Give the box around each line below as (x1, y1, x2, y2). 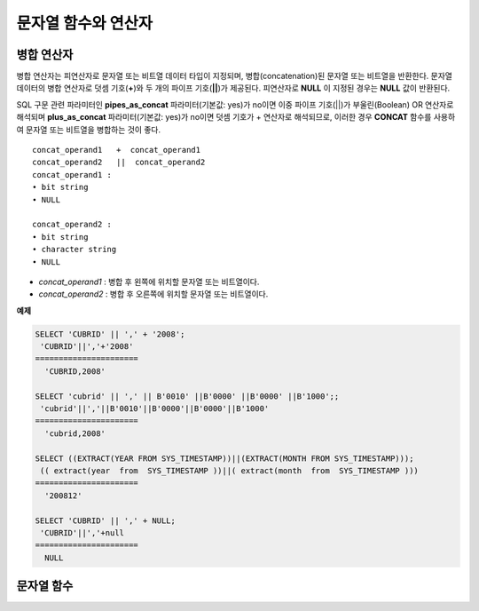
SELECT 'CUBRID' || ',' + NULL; (35, 515, 177, 526)
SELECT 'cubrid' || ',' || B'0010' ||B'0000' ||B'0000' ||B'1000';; (35, 391, 340, 401)
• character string (32, 244, 117, 255)
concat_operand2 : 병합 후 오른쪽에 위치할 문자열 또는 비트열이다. (38, 289, 269, 299)
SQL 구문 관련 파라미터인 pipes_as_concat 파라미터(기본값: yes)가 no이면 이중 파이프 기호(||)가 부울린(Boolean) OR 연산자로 (16, 99, 454, 110)
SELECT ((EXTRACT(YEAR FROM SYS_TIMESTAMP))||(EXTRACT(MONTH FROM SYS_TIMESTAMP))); (35, 453, 414, 464)
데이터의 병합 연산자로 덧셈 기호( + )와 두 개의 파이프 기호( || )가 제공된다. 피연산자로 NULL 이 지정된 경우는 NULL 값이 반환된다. (16, 83, 451, 93)
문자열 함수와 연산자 (16, 13, 153, 33)
